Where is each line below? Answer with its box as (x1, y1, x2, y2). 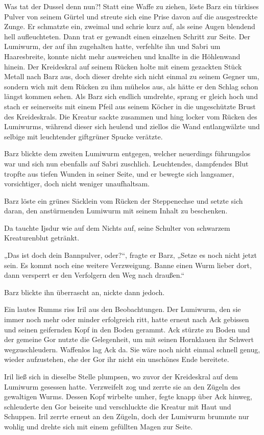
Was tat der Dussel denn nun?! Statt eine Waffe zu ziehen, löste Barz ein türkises (4, 1, 259, 11)
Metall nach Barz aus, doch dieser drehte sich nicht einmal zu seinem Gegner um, (4, 71, 259, 82)
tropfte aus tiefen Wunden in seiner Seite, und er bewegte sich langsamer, (4, 168, 234, 179)
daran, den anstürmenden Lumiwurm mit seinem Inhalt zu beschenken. (4, 205, 228, 216)
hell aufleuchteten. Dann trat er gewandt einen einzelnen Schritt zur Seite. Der (4, 31, 251, 41)
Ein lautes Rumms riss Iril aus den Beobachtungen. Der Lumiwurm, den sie (4, 304, 241, 315)
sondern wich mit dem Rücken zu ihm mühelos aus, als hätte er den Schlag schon (4, 81, 258, 91)
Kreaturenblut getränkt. (4, 232, 80, 243)
